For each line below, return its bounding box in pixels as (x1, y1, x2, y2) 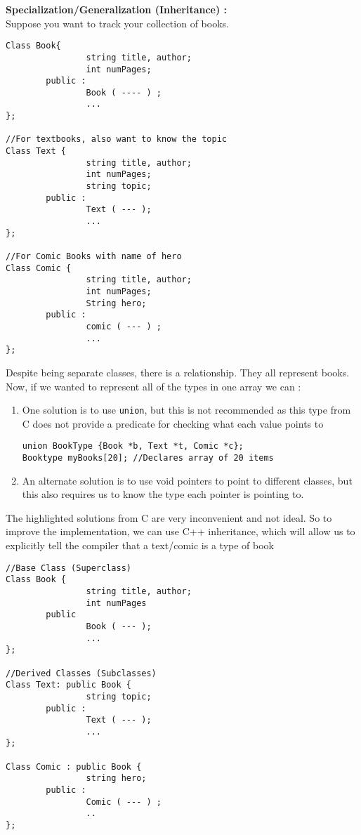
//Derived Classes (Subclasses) (6, 668, 157, 678)
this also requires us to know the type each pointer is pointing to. (22, 487, 304, 501)
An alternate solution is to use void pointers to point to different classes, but (22, 473, 353, 487)
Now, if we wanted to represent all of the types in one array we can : (6, 379, 301, 393)
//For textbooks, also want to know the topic (6, 134, 227, 145)
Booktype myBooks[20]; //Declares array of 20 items (22, 453, 274, 463)
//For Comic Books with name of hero (6, 251, 182, 261)
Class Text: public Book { (6, 680, 131, 690)
